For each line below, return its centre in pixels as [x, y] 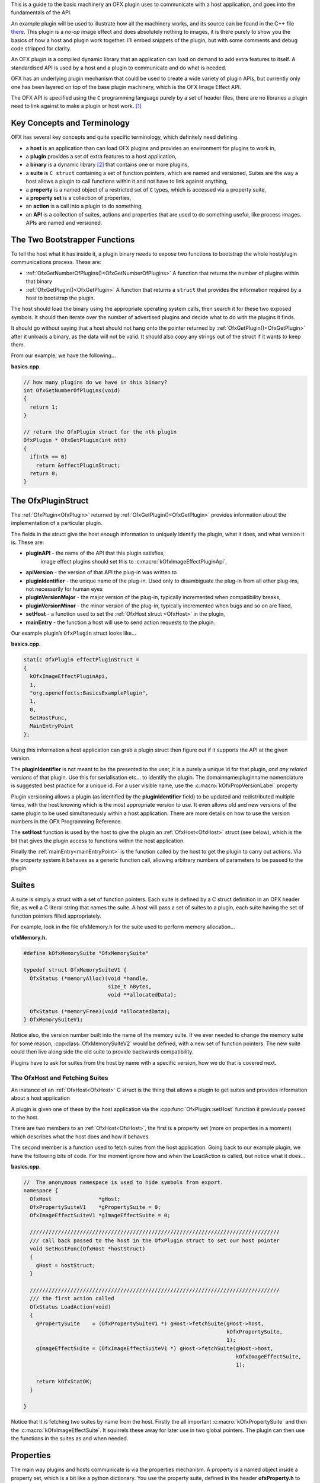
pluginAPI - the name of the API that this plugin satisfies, [95, 553]
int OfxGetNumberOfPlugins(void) [72, 391]
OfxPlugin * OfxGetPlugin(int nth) [75, 440]
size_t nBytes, [130, 986]
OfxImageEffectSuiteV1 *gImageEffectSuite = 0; [100, 1215]
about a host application [41, 1098]
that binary [39, 281]
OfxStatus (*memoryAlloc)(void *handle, [89, 978]
